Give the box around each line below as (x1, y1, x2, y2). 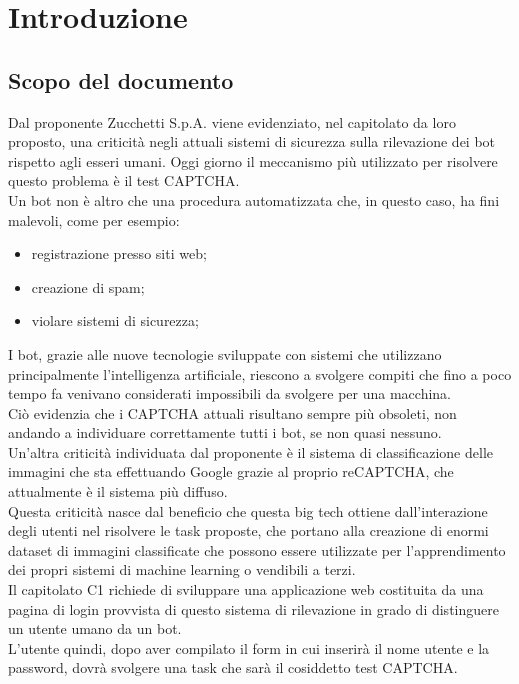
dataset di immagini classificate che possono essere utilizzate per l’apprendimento (8, 539, 506, 560)
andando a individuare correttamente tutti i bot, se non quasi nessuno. (8, 422, 442, 443)
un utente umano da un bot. (8, 618, 182, 639)
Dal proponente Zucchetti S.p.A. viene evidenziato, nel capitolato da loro (8, 111, 456, 132)
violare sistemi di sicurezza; (31, 310, 199, 331)
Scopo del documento (8, 64, 234, 95)
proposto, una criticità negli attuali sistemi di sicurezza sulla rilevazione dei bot (8, 131, 496, 152)
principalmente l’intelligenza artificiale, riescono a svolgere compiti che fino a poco (8, 363, 512, 384)
